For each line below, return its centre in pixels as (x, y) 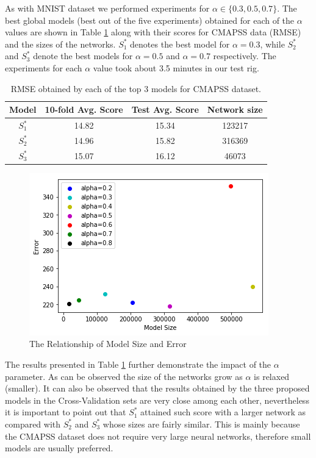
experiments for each (44, 67)
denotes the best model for (180, 44)
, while (272, 44)
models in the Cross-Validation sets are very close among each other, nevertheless (157, 400)
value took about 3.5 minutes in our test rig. (176, 67)
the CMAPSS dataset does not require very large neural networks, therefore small (158, 436)
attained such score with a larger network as (223, 412)
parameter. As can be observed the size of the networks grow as (124, 376)
